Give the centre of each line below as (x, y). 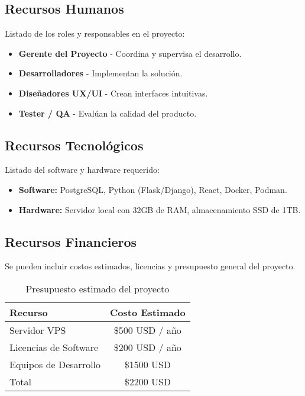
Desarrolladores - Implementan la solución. (100, 73)
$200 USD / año (147, 347)
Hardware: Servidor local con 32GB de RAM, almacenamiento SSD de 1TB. (160, 209)
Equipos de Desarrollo (55, 364)
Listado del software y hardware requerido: (82, 170)
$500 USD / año (147, 330)
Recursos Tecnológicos (74, 145)
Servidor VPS (38, 330)
